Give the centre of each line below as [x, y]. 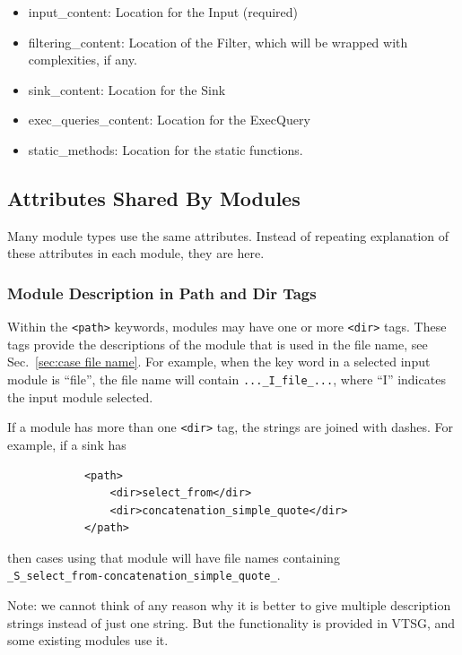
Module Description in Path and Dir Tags [162, 293]
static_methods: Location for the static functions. [166, 149]
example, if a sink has [67, 444]
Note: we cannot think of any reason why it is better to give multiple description [229, 605]
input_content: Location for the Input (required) [163, 12]
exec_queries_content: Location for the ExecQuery [169, 120]
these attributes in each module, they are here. [136, 253]
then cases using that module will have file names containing [174, 557]
